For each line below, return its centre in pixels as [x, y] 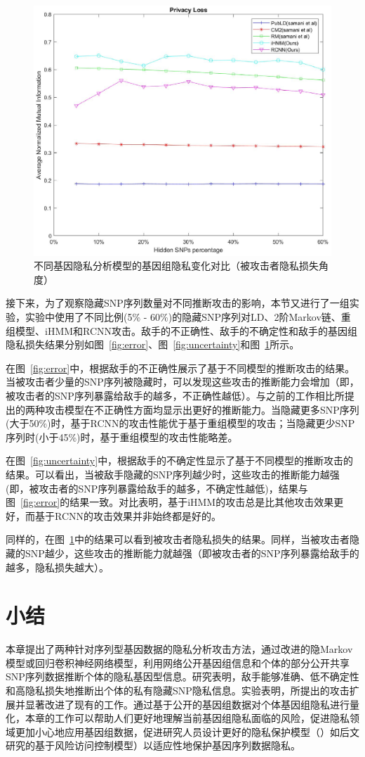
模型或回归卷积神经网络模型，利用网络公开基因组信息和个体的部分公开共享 [178, 662]
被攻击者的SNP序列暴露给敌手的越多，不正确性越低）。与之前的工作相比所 [175, 396]
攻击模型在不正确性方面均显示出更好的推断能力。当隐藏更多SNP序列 [202, 409]
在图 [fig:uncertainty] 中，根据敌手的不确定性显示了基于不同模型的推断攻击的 [180, 460]
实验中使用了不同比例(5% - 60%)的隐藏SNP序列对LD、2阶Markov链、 [183, 317]
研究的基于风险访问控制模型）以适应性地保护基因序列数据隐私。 [153, 745]
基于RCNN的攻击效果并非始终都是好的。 [128, 515]
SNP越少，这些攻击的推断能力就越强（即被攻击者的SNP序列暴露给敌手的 [192, 553]
